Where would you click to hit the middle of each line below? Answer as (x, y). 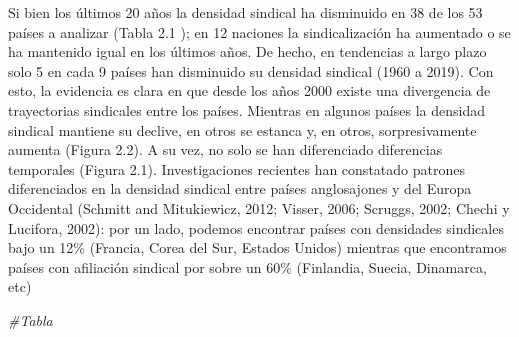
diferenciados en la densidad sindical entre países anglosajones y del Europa (240, 188)
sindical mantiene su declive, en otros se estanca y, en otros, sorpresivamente (242, 129)
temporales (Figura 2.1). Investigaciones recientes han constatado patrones (236, 168)
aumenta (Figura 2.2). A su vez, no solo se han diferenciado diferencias (225, 149)
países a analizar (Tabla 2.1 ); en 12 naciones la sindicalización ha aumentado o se (259, 31)
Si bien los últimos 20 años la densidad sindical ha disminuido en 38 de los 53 (245, 12)
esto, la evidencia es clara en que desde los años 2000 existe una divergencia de (249, 90)
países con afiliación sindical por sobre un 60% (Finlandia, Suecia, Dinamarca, (247, 266)
